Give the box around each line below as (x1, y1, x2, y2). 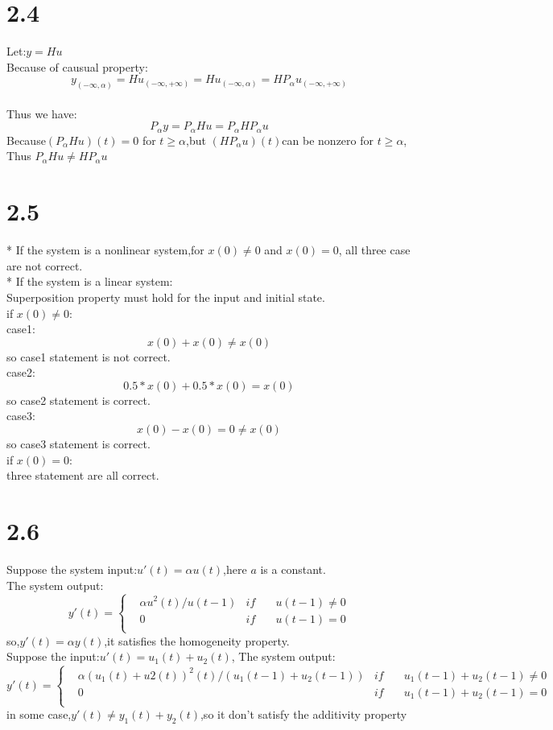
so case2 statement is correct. (6, 391, 151, 408)
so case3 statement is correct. (6, 435, 151, 452)
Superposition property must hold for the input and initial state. (6, 288, 325, 305)
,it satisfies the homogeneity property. (104, 632, 290, 649)
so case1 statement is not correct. (6, 348, 171, 365)
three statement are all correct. (6, 467, 159, 484)
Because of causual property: (6, 58, 148, 75)
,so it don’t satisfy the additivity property (200, 706, 407, 723)
